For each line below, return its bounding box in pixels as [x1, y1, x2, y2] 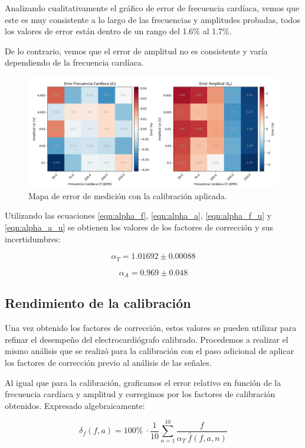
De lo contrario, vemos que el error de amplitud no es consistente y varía [5, 44, 268, 57]
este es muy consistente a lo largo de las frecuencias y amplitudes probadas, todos [5, 13, 300, 25]
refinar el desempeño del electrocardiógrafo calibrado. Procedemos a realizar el [5, 333, 288, 345]
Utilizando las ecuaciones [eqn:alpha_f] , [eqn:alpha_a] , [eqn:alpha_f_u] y [5, 209, 272, 222]
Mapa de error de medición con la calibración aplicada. [28, 189, 227, 202]
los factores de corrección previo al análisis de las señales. [5, 356, 212, 368]
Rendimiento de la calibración [5, 294, 191, 312]
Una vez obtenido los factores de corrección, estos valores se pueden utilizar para [5, 322, 297, 334]
